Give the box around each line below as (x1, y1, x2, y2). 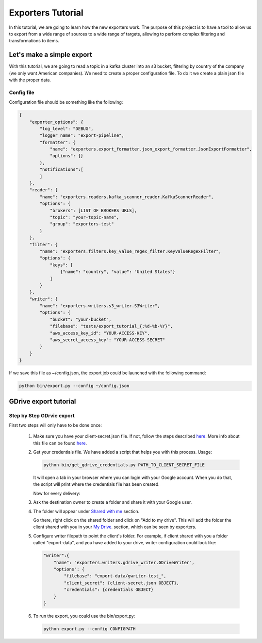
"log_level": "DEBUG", (39, 126, 94, 131)
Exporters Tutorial (9, 7, 83, 18)
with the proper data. (9, 77, 51, 83)
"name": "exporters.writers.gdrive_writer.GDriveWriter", (53, 560, 195, 565)
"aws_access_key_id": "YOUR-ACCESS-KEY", (49, 330, 150, 336)
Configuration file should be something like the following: (9, 99, 123, 105)
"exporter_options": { (29, 119, 83, 125)
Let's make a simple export (9, 51, 92, 59)
